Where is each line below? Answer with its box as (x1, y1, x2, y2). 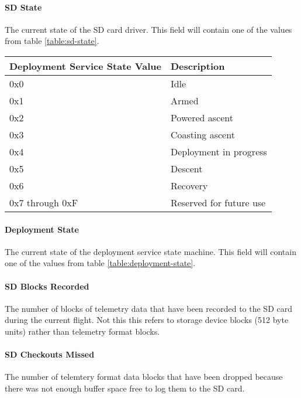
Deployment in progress (170, 144, 267, 158)
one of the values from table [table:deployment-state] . (5, 257, 196, 269)
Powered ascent (170, 110, 233, 124)
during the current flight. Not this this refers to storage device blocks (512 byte (5, 314, 289, 326)
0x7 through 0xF (9, 195, 78, 209)
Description (170, 59, 225, 73)
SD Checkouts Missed (5, 348, 95, 360)
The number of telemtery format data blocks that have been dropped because (5, 370, 283, 383)
